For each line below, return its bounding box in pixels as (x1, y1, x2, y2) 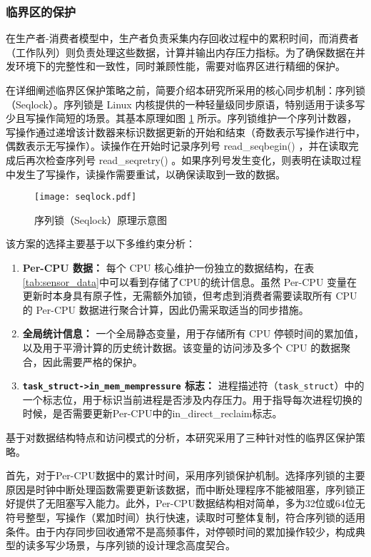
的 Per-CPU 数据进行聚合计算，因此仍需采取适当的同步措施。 (22, 302, 309, 317)
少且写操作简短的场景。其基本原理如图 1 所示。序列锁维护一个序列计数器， (6, 111, 357, 126)
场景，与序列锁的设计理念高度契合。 (65, 538, 235, 553)
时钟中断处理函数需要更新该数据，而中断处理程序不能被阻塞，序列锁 (35, 481, 355, 496)
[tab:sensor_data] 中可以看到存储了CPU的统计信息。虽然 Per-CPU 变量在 (22, 274, 357, 289)
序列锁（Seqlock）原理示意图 (34, 212, 167, 227)
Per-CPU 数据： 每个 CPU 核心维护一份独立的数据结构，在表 (22, 260, 315, 275)
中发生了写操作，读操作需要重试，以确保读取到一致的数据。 (6, 166, 285, 181)
